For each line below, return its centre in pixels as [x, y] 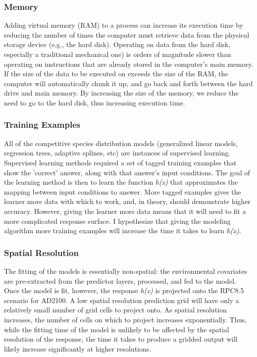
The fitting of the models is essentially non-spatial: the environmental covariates [126, 271]
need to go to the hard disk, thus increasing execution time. [95, 102]
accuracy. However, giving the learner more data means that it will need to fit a [125, 211]
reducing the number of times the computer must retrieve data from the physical [127, 34]
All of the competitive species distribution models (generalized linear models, [121, 143]
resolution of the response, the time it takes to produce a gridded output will [121, 339]
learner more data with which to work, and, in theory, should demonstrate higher [127, 201]
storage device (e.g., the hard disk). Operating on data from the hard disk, [117, 44]
